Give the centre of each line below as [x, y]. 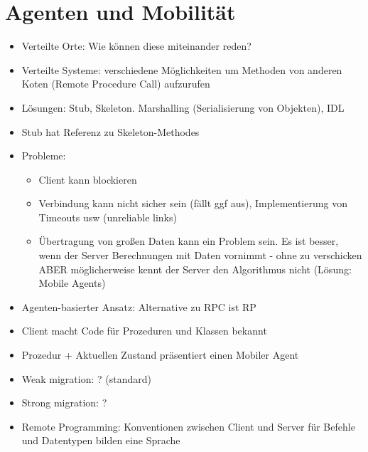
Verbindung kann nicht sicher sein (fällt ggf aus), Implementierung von [193, 203]
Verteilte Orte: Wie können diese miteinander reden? [136, 46]
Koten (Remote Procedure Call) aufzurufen [116, 84]
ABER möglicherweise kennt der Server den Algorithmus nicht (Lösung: [195, 269]
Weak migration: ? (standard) [86, 378]
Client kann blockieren [88, 179]
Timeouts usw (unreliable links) [108, 217]
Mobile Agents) [72, 283]
